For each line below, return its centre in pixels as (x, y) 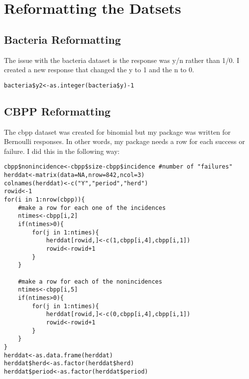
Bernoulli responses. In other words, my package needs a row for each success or (124, 141)
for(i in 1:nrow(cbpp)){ (44, 200)
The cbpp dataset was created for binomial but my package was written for (117, 131)
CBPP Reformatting (57, 111)
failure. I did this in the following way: (62, 151)
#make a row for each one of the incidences (92, 208)
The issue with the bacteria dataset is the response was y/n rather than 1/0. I (122, 60)
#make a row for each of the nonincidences (90, 281)
